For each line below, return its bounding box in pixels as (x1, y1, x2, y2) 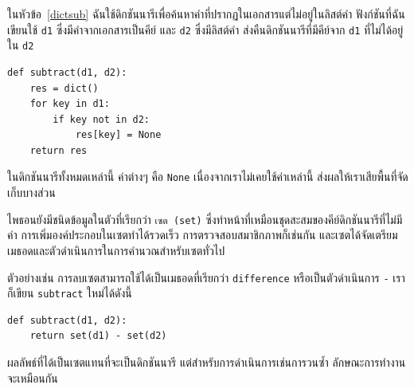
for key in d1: (29, 98, 110, 110)
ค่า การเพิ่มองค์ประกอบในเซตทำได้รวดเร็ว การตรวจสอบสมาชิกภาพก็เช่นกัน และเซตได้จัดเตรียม (7, 226, 398, 243)
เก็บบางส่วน (7, 184, 56, 201)
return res (29, 144, 88, 156)
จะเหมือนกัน (7, 369, 58, 386)
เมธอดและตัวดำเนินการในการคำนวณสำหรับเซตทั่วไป (7, 242, 225, 258)
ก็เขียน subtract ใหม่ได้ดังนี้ (7, 285, 132, 301)
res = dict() (29, 82, 99, 94)
